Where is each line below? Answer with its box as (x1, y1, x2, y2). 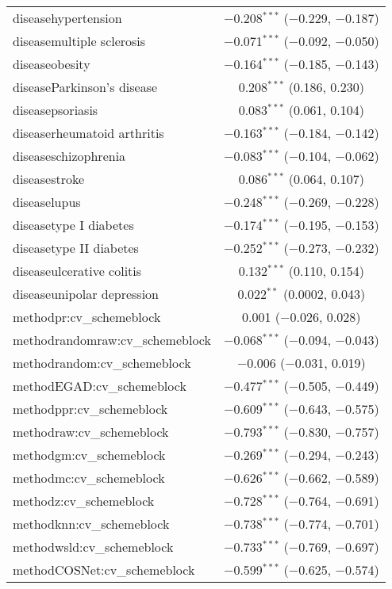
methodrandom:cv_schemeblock (13, 354, 191, 372)
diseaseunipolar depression (13, 285, 159, 303)
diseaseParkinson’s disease (13, 78, 158, 96)
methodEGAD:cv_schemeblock (13, 377, 186, 395)
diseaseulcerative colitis (13, 262, 142, 280)
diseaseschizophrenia (13, 147, 126, 165)
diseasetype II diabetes (13, 239, 139, 257)
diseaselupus (13, 193, 81, 211)
